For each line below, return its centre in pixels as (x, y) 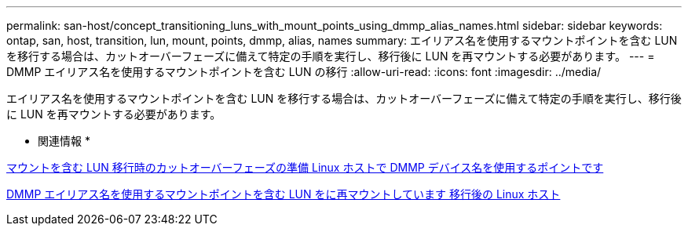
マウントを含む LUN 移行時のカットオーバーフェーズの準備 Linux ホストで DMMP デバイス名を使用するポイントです (305, 167)
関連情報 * (64, 141)
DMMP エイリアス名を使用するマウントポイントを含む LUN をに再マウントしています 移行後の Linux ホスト (284, 194)
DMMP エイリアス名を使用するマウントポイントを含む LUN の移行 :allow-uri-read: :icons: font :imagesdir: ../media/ (304, 72)
